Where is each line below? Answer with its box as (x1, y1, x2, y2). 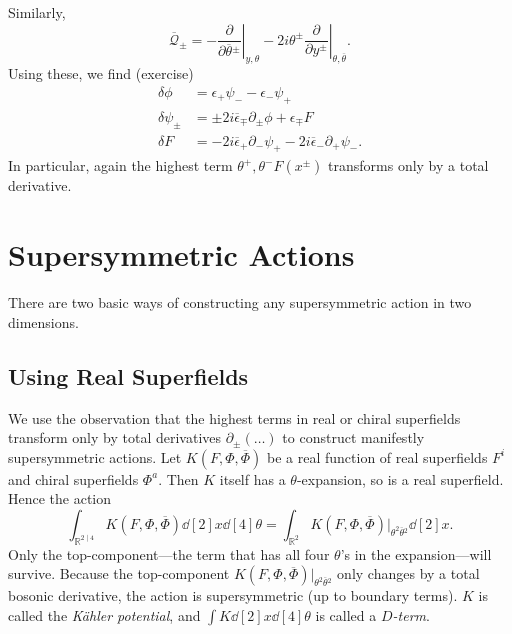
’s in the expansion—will (340, 543, 492, 564)
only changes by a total (337, 563, 480, 584)
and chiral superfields (8, 468, 139, 489)
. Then (158, 468, 199, 489)
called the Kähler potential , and (8, 604, 201, 625)
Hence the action (8, 488, 112, 509)
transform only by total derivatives (8, 427, 222, 448)
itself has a (219, 468, 286, 489)
